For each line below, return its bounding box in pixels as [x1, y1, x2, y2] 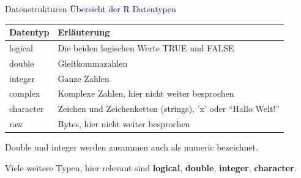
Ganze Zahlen [58, 72, 110, 84]
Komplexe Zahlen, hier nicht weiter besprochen [58, 87, 234, 100]
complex [9, 87, 40, 100]
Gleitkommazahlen [58, 56, 128, 69]
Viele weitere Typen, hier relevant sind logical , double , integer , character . [5, 161, 297, 174]
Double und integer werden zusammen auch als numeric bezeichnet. [5, 141, 258, 154]
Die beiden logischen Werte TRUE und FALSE [58, 41, 234, 54]
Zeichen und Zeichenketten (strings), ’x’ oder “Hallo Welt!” [58, 102, 280, 115]
